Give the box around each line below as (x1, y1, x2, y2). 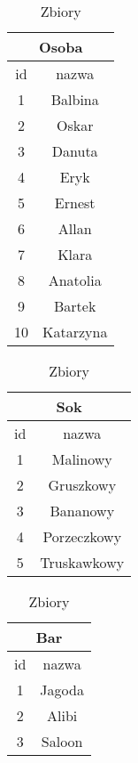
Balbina (50, 89, 99, 110)
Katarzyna (42, 321, 108, 342)
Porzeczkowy (42, 526, 122, 547)
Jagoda (40, 679, 84, 700)
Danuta (51, 141, 98, 161)
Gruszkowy (48, 475, 117, 495)
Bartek (54, 296, 96, 316)
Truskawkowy (40, 552, 125, 572)
